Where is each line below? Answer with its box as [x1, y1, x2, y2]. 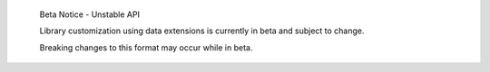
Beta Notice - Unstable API [39, 9, 141, 20]
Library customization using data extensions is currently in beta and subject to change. [39, 25, 365, 36]
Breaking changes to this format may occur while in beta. [39, 41, 253, 53]
